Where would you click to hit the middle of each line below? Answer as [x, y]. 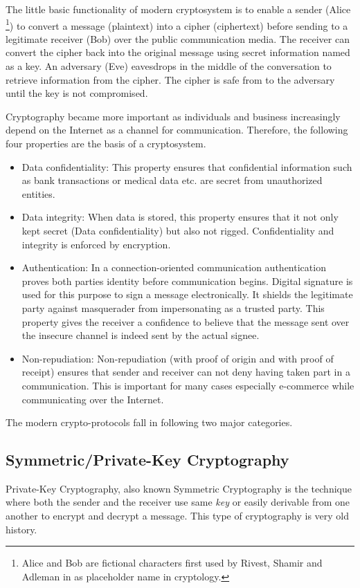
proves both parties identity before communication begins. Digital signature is [187, 281]
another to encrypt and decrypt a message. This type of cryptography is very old [177, 516]
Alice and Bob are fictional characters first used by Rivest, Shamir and [172, 563]
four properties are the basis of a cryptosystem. [106, 143]
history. [21, 529]
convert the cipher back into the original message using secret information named [178, 52]
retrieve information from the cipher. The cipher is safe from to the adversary [170, 79]
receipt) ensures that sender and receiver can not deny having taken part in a [186, 372]
